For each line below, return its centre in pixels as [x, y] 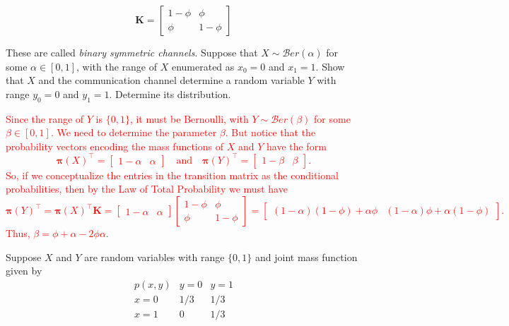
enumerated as [203, 66]
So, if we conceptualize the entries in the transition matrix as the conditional [172, 175]
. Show [330, 66]
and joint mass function [306, 256]
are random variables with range [154, 256]
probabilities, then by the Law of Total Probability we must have [147, 189]
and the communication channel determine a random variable [171, 80]
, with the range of [117, 66]
